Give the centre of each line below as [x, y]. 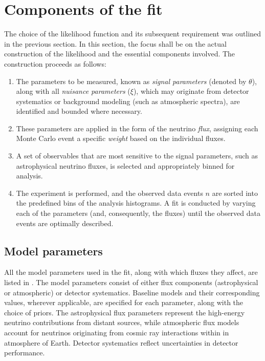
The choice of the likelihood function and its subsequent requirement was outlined [133, 34]
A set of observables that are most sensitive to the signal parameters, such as [137, 156]
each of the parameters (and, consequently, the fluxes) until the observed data [138, 213]
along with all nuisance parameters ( [73, 91]
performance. [25, 353]
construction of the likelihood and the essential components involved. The [120, 54]
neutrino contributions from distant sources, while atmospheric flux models [122, 322]
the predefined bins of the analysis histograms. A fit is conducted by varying [136, 203]
